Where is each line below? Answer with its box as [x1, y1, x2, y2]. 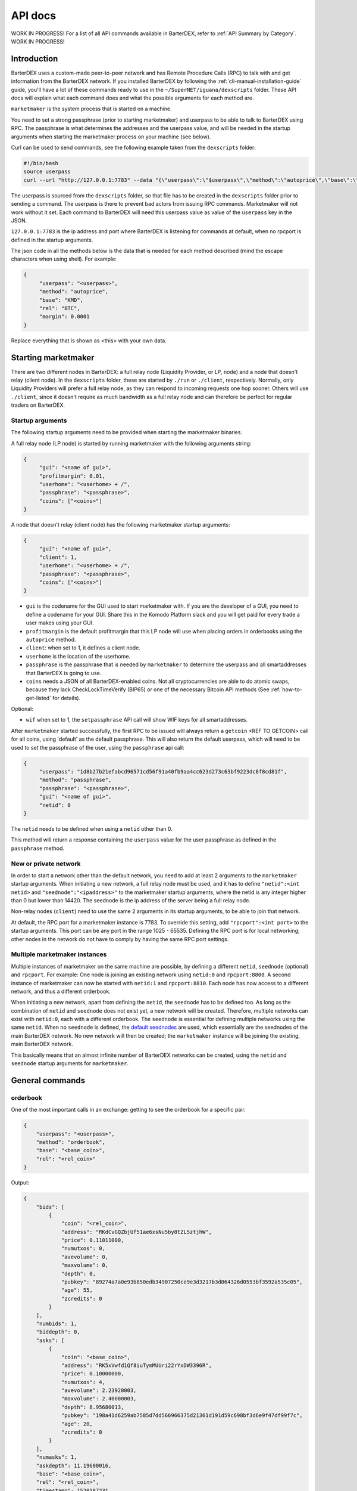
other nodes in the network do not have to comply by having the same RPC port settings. [11, 935, 229, 942]
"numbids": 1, [36, 1320, 77, 1327]
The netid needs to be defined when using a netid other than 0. [11, 825, 173, 832]
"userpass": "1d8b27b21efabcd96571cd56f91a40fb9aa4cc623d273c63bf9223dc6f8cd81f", [39, 768, 287, 775]
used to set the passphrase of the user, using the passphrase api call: [11, 744, 184, 751]
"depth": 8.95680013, [61, 1403, 124, 1410]
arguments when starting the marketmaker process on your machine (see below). [11, 133, 211, 140]
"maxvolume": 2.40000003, [61, 1396, 137, 1402]
